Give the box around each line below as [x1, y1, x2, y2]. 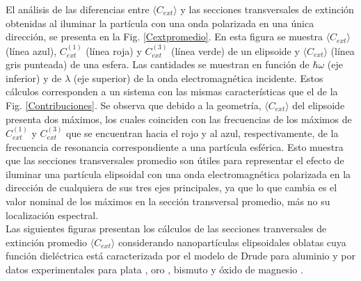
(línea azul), [6, 43, 57, 58]
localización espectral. [6, 207, 99, 222]
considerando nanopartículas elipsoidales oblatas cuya [118, 234, 346, 249]
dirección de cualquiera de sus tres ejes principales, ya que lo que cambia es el [6, 180, 337, 195]
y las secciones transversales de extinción [180, 2, 354, 16]
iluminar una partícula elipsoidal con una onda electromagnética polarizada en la [6, 166, 351, 181]
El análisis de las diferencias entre [6, 2, 150, 16]
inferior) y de [6, 70, 62, 85]
